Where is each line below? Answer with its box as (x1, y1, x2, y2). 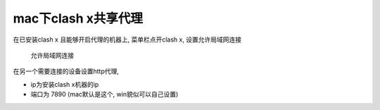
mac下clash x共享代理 (13, 11, 144, 26)
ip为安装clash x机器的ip (30, 80, 99, 88)
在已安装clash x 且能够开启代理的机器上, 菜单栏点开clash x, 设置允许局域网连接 (13, 35, 242, 44)
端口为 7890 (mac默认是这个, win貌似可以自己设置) (30, 90, 179, 99)
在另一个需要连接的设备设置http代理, (13, 67, 120, 75)
